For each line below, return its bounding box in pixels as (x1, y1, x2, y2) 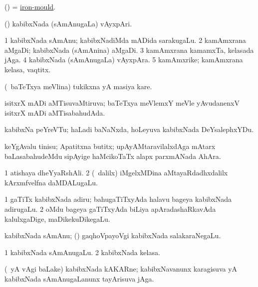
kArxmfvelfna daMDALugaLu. (4, 177, 98, 187)
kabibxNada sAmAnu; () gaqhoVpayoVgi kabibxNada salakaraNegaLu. (4, 230, 221, 241)
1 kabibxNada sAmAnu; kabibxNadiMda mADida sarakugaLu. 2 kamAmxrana (4, 35, 246, 45)
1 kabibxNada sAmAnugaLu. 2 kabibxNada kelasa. (4, 247, 160, 257)
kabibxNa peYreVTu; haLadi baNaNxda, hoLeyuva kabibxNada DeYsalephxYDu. (4, 124, 254, 135)
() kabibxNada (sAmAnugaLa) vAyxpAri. (4, 18, 132, 28)
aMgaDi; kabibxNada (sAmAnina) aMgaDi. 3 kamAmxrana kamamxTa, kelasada (4, 44, 254, 55)
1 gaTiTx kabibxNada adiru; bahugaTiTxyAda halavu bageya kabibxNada (4, 194, 232, 204)
